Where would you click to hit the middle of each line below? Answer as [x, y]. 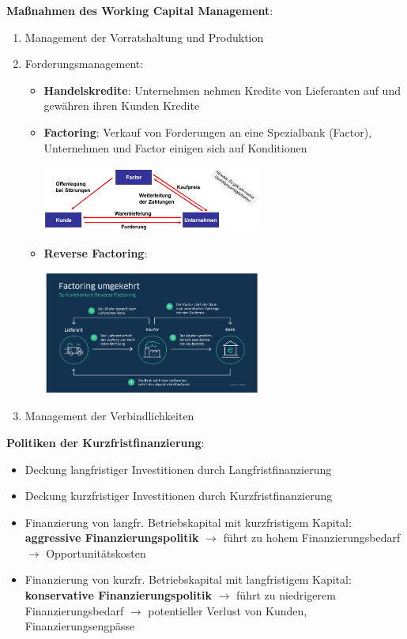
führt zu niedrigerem [286, 595]
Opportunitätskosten [96, 553]
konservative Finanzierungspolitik [119, 595]
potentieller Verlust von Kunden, [228, 610]
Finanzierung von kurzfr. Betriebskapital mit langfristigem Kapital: [188, 579]
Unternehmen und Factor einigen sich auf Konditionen [175, 147]
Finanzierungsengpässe [80, 626]
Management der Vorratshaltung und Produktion [144, 37]
